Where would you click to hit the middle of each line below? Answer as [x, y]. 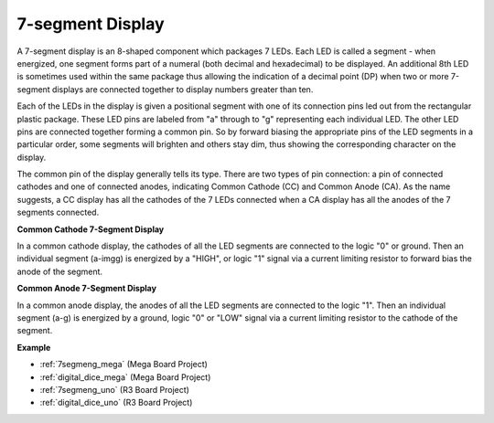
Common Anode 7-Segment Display [87, 289]
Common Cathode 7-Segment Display [91, 229]
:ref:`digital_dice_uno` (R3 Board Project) [116, 403]
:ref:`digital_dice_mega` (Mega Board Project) [125, 377]
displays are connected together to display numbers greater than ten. [183, 89]
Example [34, 347]
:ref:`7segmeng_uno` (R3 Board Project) [114, 389]
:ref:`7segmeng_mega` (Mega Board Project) [123, 365]
